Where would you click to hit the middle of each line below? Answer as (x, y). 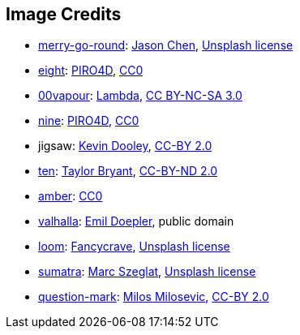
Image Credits (64, 14)
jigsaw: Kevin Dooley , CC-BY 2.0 (125, 146)
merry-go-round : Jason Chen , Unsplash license (166, 45)
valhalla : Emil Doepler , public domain (136, 221)
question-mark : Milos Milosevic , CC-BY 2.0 (154, 297)
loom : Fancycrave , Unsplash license (134, 247)
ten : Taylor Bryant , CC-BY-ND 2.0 (128, 171)
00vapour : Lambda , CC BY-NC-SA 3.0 (140, 96)
